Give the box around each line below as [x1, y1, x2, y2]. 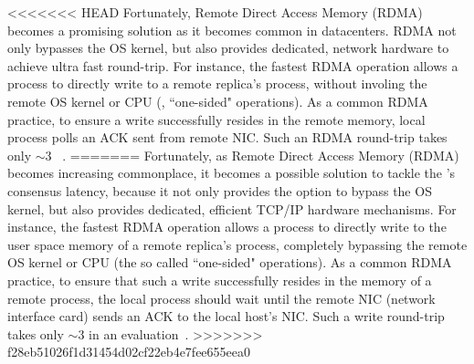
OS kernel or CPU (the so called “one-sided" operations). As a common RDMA [7, 253, 452, 272]
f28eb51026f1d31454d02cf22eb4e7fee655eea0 [7, 342, 250, 361]
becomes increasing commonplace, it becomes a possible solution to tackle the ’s [7, 163, 456, 182]
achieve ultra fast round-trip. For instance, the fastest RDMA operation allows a [7, 56, 458, 75]
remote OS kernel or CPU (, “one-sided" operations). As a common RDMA [7, 91, 428, 110]
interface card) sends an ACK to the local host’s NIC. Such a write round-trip [7, 307, 445, 326]
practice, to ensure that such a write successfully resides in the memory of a [7, 270, 432, 289]
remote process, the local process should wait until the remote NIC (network [7, 288, 436, 307]
